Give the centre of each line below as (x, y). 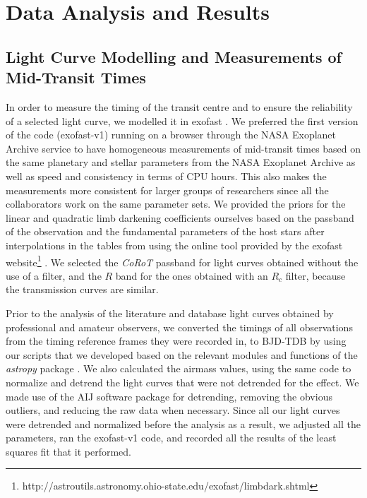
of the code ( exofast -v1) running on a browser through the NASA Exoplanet (171, 135)
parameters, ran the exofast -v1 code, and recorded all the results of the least (171, 438)
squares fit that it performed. (69, 451)
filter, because (315, 275)
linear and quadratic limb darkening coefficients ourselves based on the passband (180, 217)
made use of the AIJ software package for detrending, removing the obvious (169, 396)
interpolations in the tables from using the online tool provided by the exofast (174, 245)
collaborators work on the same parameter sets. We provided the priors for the (176, 204)
